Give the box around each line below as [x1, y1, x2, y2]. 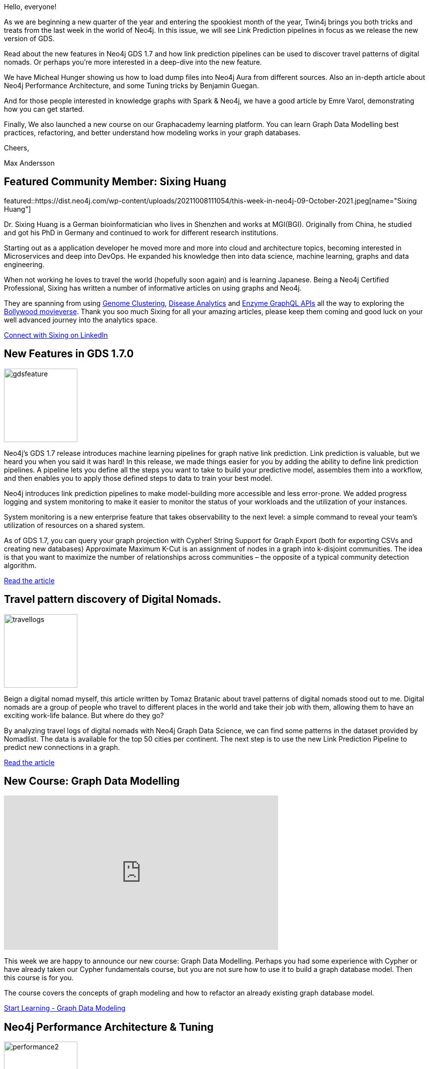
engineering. [4, 260, 45, 269]
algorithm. [4, 561, 37, 570]
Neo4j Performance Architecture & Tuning [4, 1020, 214, 1033]
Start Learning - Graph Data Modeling [4, 1004, 126, 1013]
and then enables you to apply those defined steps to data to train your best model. [4, 473, 273, 482]
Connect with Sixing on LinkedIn [4, 330, 108, 339]
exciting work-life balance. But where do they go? [4, 711, 164, 720]
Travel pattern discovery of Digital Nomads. [4, 593, 221, 606]
